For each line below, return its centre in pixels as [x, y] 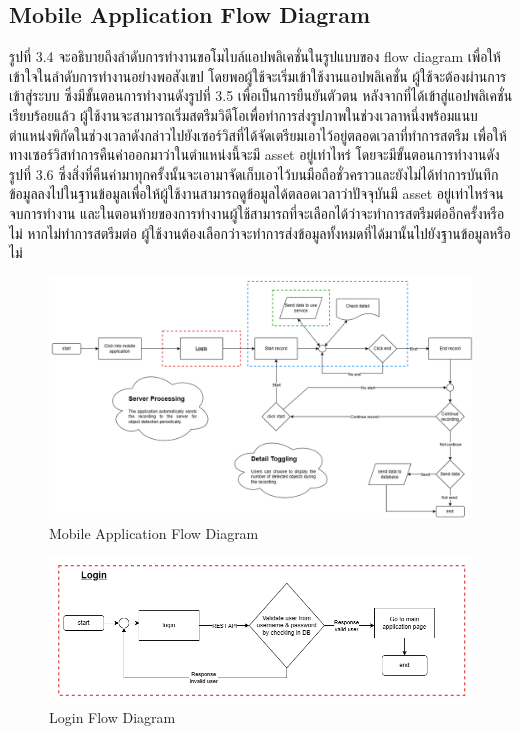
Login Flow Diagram [112, 717]
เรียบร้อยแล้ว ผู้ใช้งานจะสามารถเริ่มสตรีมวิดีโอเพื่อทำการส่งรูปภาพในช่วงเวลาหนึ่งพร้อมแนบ [243, 114]
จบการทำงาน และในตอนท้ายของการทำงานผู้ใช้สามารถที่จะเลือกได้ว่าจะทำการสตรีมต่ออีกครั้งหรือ [257, 212]
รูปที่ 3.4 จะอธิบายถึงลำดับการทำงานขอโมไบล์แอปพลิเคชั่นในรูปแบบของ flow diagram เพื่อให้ [255, 56]
